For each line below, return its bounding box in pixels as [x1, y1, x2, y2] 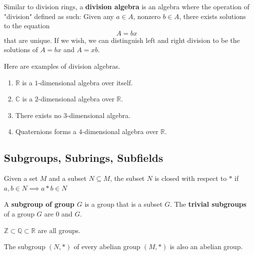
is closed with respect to [155, 173, 227, 183]
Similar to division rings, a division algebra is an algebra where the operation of [4, 1, 250, 11]
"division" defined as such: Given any [4, 11, 114, 21]
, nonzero [133, 11, 161, 21]
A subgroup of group [4, 199, 75, 209]
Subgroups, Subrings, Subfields [4, 150, 163, 165]
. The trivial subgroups [170, 199, 247, 209]
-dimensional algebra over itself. [38, 77, 133, 87]
